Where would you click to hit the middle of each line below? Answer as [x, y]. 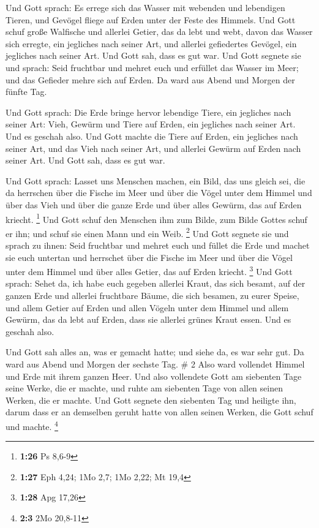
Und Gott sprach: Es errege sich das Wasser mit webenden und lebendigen [145, 7]
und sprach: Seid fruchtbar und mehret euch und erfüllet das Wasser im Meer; [152, 67]
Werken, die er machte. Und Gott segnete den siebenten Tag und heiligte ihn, [151, 400]
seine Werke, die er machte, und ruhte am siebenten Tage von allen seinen [144, 388]
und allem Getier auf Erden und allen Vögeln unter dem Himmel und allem [147, 307]
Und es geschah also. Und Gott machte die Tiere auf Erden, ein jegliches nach [152, 136]
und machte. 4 [32, 425]
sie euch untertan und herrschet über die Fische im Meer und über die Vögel [149, 257]
